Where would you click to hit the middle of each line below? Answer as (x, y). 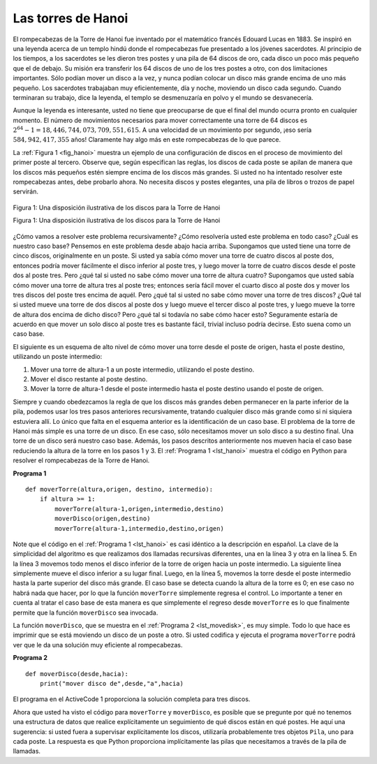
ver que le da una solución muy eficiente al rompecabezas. (98, 645)
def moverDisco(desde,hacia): (77, 674)
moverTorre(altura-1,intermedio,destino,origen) (140, 528)
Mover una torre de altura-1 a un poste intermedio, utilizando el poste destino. (142, 369)
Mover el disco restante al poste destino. (89, 379)
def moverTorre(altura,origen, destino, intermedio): (119, 489)
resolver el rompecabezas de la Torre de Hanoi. (81, 460)
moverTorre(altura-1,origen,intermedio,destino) (140, 509)
